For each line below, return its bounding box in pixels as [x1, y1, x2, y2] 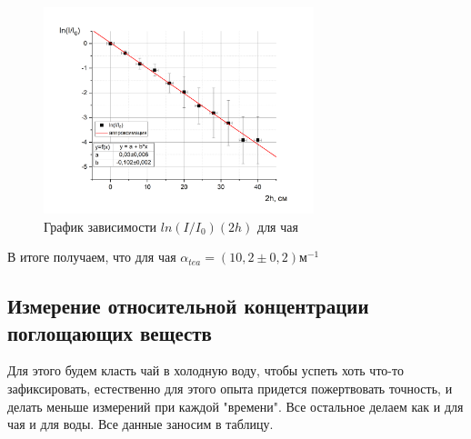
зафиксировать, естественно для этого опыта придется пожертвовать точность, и [7, 378, 453, 397]
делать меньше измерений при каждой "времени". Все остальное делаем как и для [7, 396, 464, 415]
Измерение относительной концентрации [7, 292, 369, 320]
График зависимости [44, 216, 157, 235]
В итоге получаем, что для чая [7, 247, 176, 266]
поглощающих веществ [7, 318, 212, 346]
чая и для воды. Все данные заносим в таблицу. [7, 414, 274, 434]
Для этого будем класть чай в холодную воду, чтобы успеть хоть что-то [7, 361, 404, 380]
